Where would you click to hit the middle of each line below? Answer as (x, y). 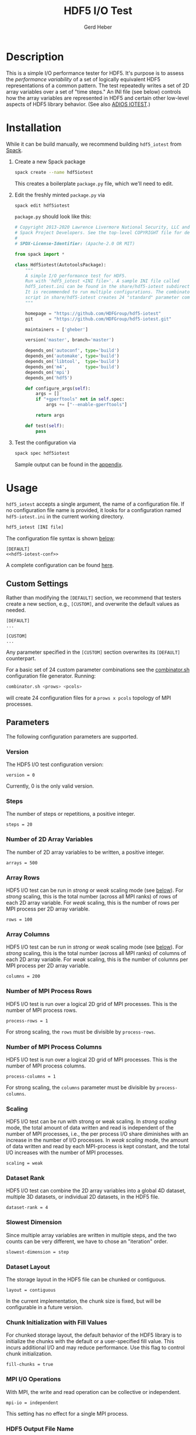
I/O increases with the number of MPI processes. (65, 1153)
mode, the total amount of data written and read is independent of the (90, 1128)
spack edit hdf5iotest (42, 205)
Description (35, 56)
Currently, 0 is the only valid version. (50, 786)
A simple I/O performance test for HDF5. (76, 276)
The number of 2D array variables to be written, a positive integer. (85, 852)
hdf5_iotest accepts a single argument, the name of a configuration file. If (95, 504)
